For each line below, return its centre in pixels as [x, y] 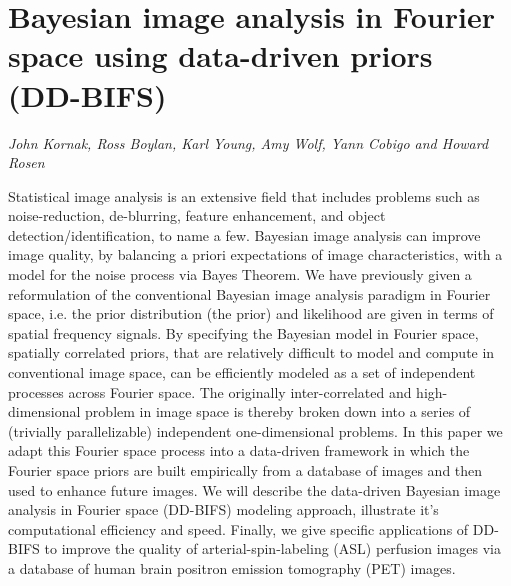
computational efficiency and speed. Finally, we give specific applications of [238, 528]
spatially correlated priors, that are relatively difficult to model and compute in [251, 352]
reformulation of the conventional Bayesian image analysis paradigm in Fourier [249, 293]
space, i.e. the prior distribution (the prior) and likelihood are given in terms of [251, 313]
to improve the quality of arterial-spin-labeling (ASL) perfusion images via [272, 548]
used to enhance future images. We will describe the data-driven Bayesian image [254, 489]
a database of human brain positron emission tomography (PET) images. [232, 567]
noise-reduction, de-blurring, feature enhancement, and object [197, 215]
